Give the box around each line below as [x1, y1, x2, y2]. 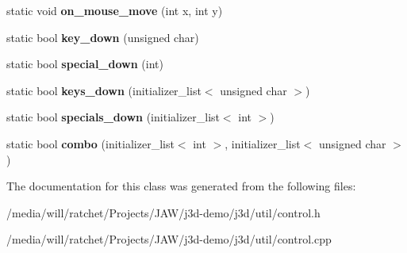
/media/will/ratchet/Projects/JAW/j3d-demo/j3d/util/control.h [6, 204, 321, 220]
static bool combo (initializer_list [6, 135, 175, 151]
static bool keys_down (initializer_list [6, 82, 202, 98]
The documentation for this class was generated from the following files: [6, 178, 356, 194]
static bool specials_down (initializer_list [6, 109, 220, 125]
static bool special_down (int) [6, 56, 163, 72]
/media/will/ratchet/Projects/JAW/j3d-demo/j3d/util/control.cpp [6, 231, 332, 247]
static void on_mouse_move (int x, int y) [6, 2, 223, 18]
